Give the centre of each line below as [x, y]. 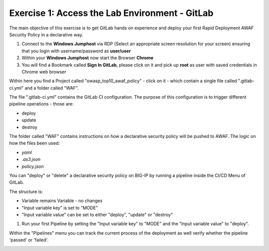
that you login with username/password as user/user [76, 51]
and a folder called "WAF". [52, 88]
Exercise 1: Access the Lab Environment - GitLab [111, 13]
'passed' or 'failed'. [29, 240]
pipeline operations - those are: [42, 104]
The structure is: [26, 191]
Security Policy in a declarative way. [46, 34]
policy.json [33, 166]
